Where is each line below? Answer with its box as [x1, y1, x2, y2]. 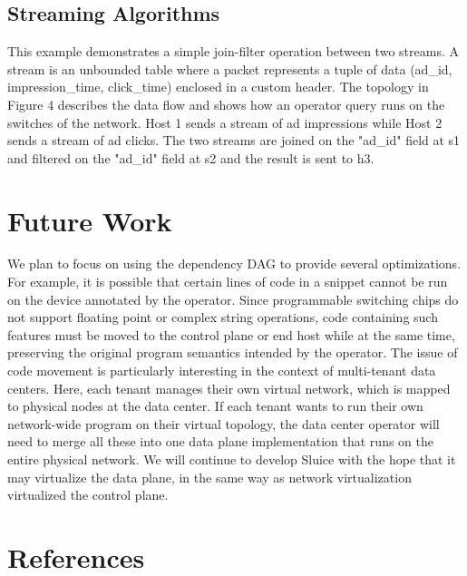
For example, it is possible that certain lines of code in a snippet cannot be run [7, 272, 448, 291]
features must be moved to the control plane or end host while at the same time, [7, 325, 455, 344]
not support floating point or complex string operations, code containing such [7, 308, 438, 327]
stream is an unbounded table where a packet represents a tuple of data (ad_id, [7, 59, 452, 78]
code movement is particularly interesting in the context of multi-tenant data [7, 361, 436, 380]
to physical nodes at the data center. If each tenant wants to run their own [7, 396, 423, 415]
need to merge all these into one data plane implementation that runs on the [7, 432, 433, 451]
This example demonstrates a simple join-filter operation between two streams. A [7, 42, 459, 61]
